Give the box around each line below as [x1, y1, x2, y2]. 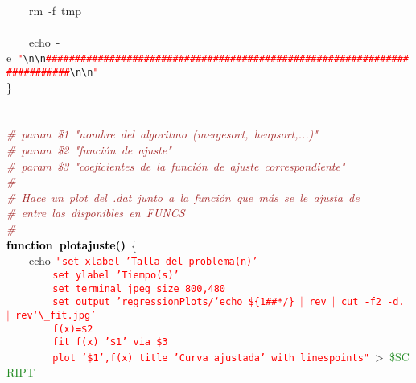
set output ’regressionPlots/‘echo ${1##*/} [52, 296, 294, 308]
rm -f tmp [28, 2, 81, 19]
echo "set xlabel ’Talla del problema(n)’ [28, 252, 258, 269]
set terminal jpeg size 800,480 [52, 282, 226, 294]
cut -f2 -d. [340, 296, 405, 308]
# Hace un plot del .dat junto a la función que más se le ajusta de [6, 188, 360, 205]
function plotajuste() [6, 236, 126, 253]
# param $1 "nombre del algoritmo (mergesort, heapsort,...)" [6, 126, 318, 142]
